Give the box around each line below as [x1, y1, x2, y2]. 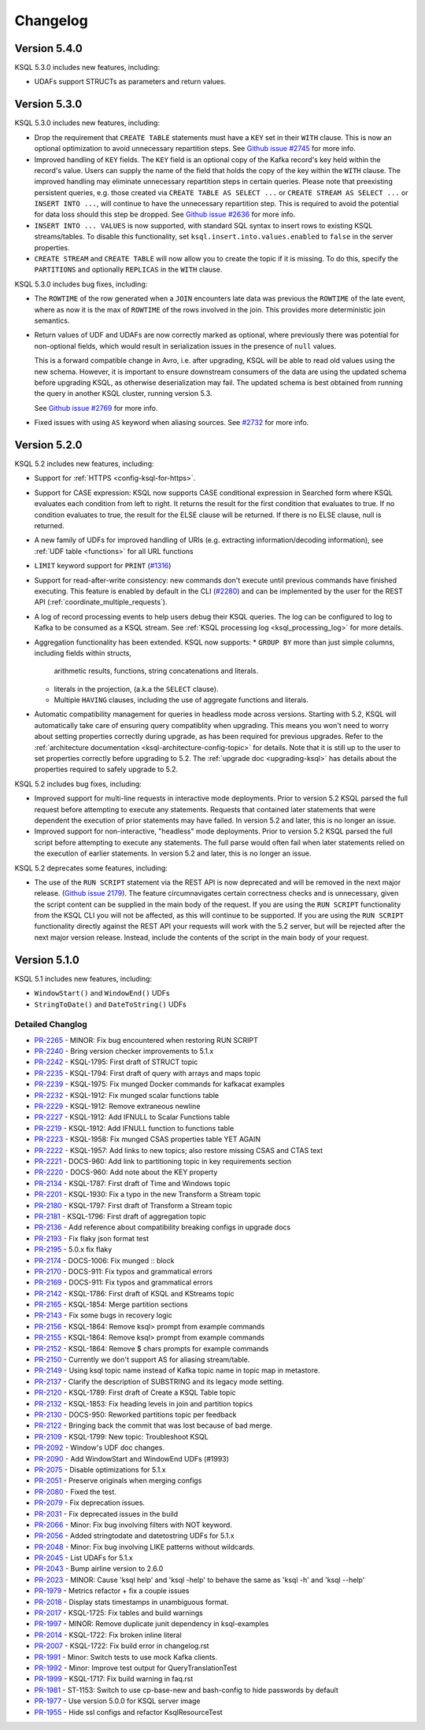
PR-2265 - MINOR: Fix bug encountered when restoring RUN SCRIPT [34, 1035, 259, 1044]
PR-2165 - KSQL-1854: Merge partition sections [34, 1299, 188, 1310]
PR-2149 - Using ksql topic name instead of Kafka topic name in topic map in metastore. [34, 1366, 320, 1375]
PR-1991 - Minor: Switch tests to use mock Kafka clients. [34, 1652, 218, 1662]
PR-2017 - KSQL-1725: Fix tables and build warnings [34, 1608, 204, 1617]
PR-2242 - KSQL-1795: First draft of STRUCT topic [34, 1057, 198, 1066]
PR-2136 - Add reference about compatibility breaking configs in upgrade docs [34, 1222, 291, 1232]
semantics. [34, 316, 70, 325]
